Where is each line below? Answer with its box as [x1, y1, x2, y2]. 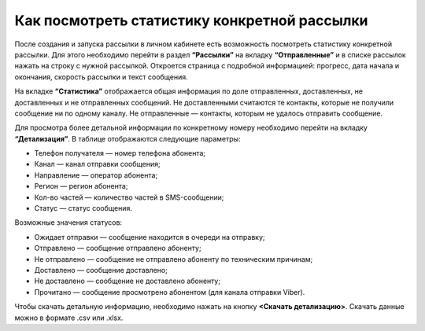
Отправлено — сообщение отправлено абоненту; [34, 244, 201, 253]
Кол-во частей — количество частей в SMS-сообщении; [34, 193, 224, 202]
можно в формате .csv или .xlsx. [14, 313, 124, 322]
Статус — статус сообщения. [34, 204, 133, 213]
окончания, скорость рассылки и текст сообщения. [14, 72, 188, 82]
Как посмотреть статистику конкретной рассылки [14, 12, 368, 29]
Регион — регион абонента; [34, 182, 128, 191]
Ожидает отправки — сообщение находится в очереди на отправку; [34, 232, 265, 241]
